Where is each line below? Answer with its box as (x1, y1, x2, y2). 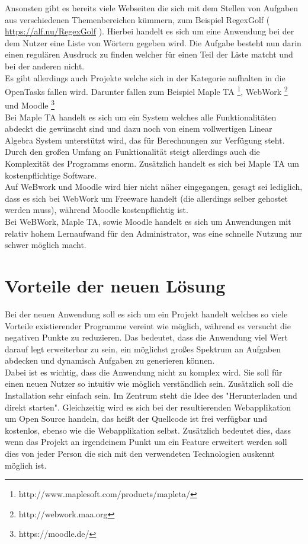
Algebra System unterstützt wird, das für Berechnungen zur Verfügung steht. (5, 133, 285, 146)
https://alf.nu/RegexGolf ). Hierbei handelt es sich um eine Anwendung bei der (5, 25, 294, 37)
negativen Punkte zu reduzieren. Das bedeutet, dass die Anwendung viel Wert (5, 331, 288, 343)
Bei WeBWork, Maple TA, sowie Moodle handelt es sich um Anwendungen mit (5, 215, 291, 227)
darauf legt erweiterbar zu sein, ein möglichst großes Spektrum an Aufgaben (5, 342, 281, 355)
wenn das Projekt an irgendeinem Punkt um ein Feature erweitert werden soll (5, 435, 287, 448)
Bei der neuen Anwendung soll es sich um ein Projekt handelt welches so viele (5, 307, 288, 320)
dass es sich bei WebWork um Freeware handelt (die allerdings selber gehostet (5, 192, 288, 204)
